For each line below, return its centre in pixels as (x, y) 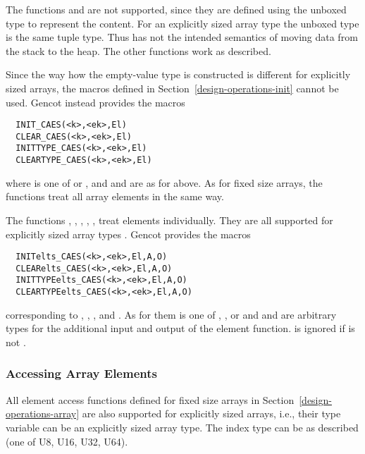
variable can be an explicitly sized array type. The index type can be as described (182, 427)
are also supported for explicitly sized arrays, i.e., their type (211, 413)
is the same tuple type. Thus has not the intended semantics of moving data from (182, 37)
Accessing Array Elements (81, 373)
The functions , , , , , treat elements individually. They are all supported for (169, 220)
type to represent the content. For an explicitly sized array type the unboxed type (182, 23)
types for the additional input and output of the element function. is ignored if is (180, 328)
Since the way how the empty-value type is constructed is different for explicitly (178, 74)
